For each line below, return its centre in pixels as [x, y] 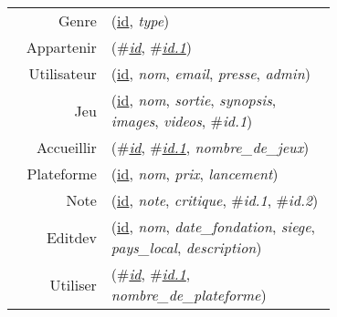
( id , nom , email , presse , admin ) [211, 73]
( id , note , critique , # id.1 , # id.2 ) [215, 200]
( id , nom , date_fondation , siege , [213, 226]
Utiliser [73, 284]
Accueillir [67, 147]
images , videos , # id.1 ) [182, 121]
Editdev [71, 237]
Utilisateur [63, 73]
